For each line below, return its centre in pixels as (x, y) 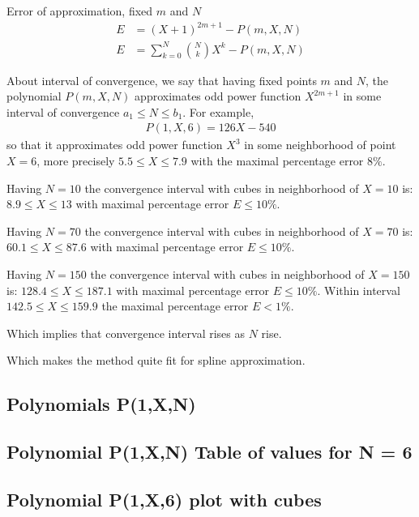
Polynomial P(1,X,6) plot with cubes (164, 499)
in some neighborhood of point (320, 145)
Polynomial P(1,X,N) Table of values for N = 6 (209, 452)
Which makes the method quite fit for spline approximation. (156, 360)
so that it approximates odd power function (115, 145)
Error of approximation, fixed (80, 11)
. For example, (218, 111)
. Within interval (359, 290)
